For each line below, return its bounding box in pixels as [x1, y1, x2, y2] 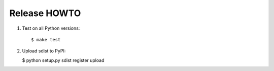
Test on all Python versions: [22, 25, 80, 31]
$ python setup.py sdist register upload [22, 57, 105, 63]
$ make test [31, 37, 61, 42]
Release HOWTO [9, 8, 81, 19]
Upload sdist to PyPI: [22, 48, 66, 54]
